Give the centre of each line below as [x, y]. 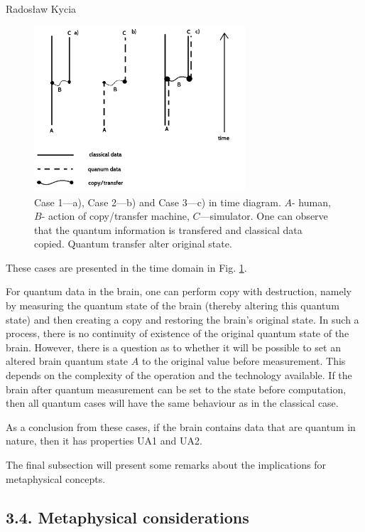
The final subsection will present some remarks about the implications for [166, 464]
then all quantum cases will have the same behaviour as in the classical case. [172, 403]
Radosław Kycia [41, 9]
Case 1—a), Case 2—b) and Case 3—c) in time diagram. [158, 202]
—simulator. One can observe [264, 216]
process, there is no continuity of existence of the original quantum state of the [178, 333]
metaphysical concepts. [56, 478]
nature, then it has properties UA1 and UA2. [104, 441]
